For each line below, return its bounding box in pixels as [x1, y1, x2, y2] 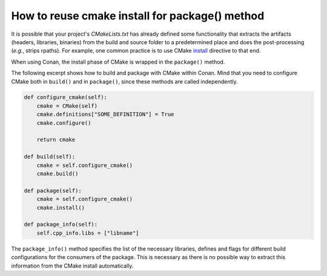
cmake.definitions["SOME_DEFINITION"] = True [36, 111, 174, 118]
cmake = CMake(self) [36, 102, 98, 109]
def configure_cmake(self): [24, 94, 107, 101]
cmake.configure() [36, 119, 91, 126]
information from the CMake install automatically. [11, 262, 134, 269]
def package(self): [24, 187, 82, 194]
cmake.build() [36, 170, 79, 177]
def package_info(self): [24, 221, 98, 228]
